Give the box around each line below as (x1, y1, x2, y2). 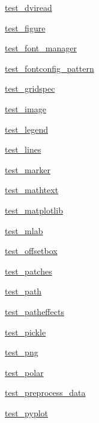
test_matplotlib (5, 203, 63, 216)
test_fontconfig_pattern (5, 62, 94, 74)
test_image (5, 102, 46, 115)
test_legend (5, 122, 49, 135)
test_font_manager (5, 42, 77, 54)
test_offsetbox (5, 244, 58, 257)
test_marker (5, 163, 50, 176)
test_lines (5, 143, 41, 156)
